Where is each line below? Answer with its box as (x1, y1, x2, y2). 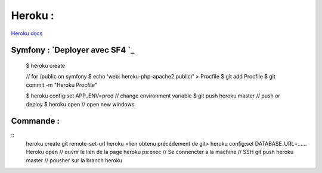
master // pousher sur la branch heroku (26, 156, 122, 163)
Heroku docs (11, 30, 43, 37)
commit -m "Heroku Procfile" (26, 81, 98, 89)
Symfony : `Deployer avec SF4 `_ (11, 45, 135, 55)
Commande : (11, 116, 60, 126)
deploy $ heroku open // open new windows (26, 100, 135, 108)
